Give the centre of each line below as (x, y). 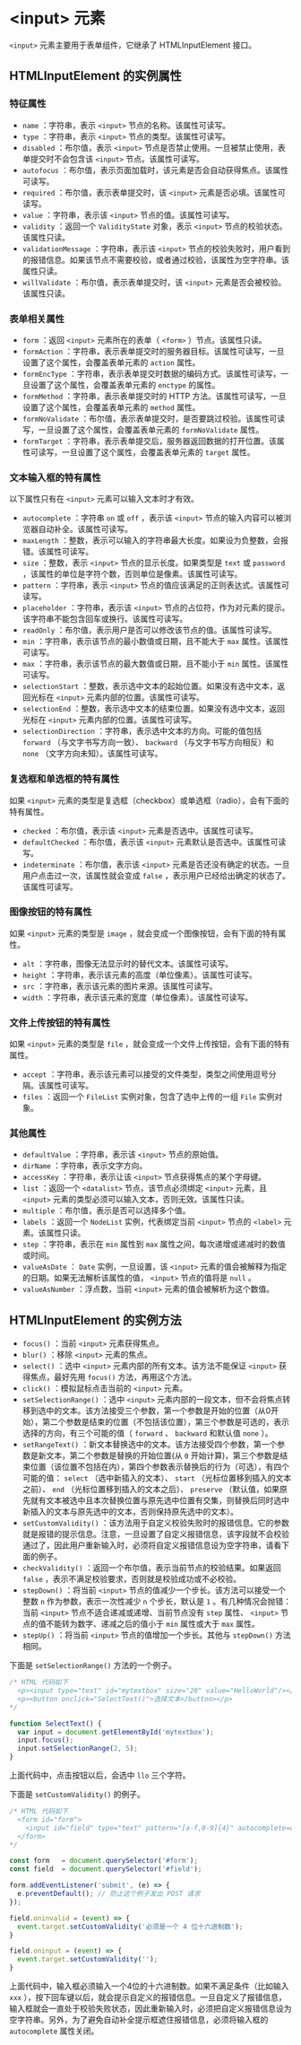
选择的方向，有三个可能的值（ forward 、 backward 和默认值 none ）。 (147, 1433)
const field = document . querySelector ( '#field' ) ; (106, 1869)
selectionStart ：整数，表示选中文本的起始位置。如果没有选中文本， (150, 686)
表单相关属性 (37, 319)
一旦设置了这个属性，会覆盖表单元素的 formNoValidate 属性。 (151, 429)
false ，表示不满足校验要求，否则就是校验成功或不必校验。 (132, 1579)
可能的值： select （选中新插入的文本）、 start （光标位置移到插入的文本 (157, 1478)
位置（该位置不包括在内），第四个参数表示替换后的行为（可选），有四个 (159, 1467)
